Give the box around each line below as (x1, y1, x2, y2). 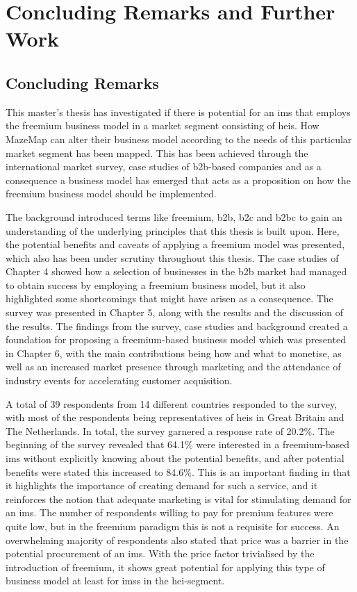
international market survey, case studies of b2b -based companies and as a (6, 159, 322, 174)
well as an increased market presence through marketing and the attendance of (6, 359, 341, 374)
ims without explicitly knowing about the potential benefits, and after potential (6, 451, 344, 466)
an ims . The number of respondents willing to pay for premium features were (6, 505, 333, 520)
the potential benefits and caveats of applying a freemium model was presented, (6, 237, 345, 252)
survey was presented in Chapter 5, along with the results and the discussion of (6, 305, 344, 320)
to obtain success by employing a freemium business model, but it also (6, 277, 306, 292)
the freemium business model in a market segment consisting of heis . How (6, 118, 319, 133)
